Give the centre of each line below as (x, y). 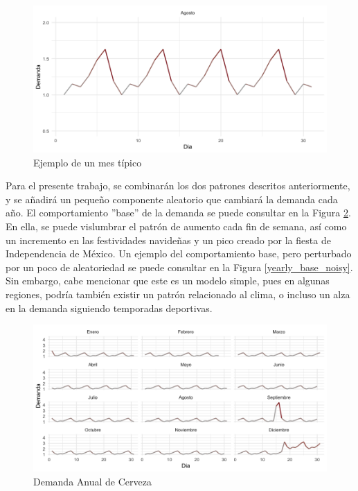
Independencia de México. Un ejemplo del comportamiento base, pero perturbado (179, 253)
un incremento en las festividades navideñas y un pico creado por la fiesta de (168, 240)
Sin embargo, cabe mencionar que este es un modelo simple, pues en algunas (168, 281)
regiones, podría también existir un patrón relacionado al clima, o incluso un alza (178, 294)
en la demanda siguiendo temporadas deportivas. (109, 308)
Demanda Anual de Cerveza (92, 481)
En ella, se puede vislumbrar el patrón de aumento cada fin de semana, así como (176, 226)
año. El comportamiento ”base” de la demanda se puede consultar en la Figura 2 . (178, 213)
